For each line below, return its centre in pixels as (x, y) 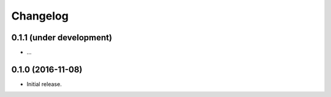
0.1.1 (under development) (62, 38)
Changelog (40, 16)
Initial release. (44, 84)
